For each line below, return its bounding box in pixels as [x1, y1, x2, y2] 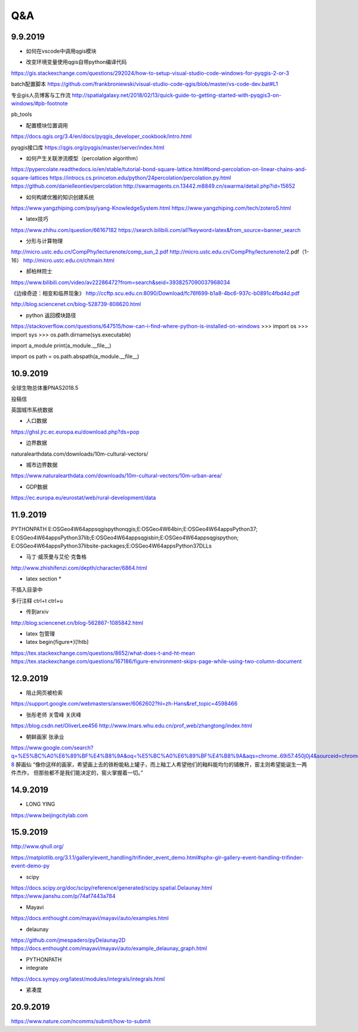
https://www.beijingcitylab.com [11, 811, 88, 819]
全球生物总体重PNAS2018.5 [11, 384, 79, 392]
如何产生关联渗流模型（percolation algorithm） [26, 154, 141, 161]
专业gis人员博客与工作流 [11, 91, 71, 99]
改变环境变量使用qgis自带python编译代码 [26, 59, 127, 66]
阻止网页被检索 [26, 689, 63, 697]
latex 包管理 [26, 630, 55, 637]
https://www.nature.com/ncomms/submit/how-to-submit [11, 1017, 152, 1025]
